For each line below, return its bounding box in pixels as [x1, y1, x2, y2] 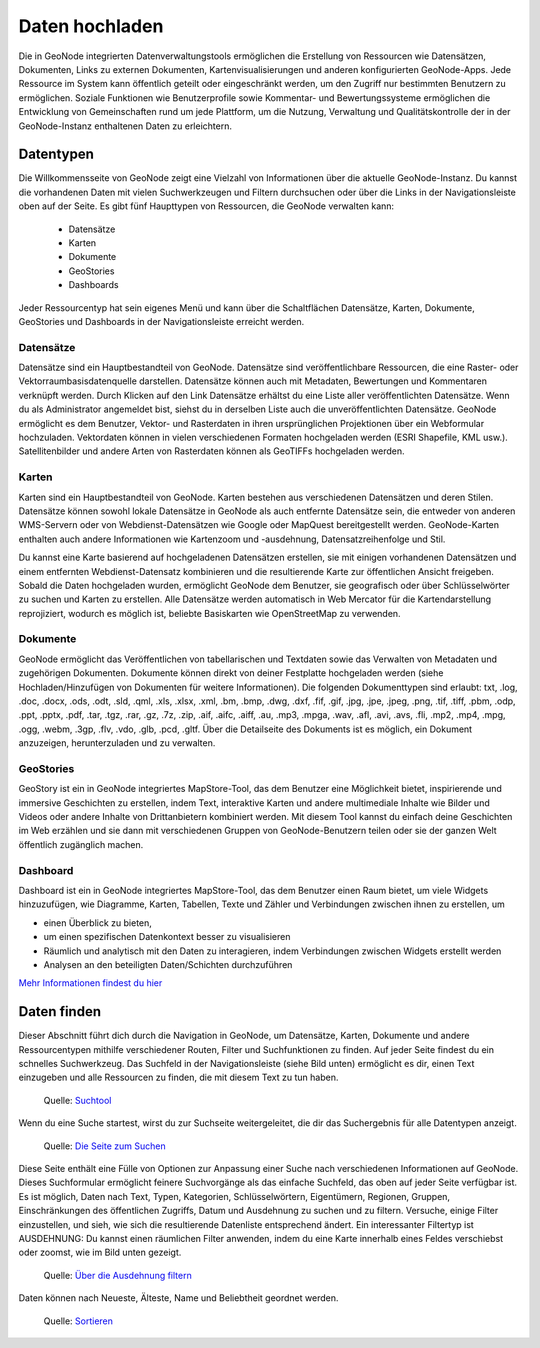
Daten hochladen [18, 15, 164, 37]
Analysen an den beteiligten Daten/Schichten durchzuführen [43, 958, 293, 970]
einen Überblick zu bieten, [43, 916, 152, 929]
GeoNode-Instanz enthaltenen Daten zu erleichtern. [18, 120, 232, 132]
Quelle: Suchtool [43, 1094, 112, 1106]
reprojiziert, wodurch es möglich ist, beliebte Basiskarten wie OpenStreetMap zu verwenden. [18, 607, 401, 619]
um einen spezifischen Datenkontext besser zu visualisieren [43, 931, 291, 943]
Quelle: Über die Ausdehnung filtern [43, 1269, 192, 1281]
